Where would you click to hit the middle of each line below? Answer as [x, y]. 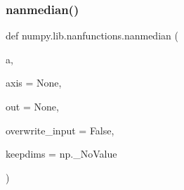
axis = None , [34, 83]
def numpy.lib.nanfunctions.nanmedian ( [92, 36]
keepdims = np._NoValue [61, 154]
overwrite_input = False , [60, 130]
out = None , [32, 106]
